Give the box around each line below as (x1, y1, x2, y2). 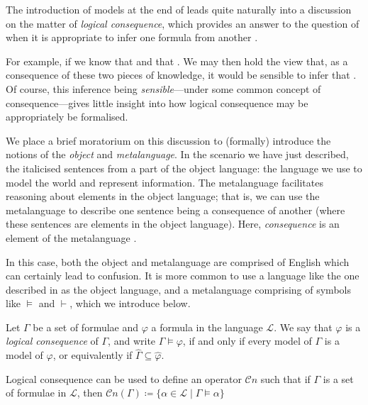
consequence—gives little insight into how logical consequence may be (6, 95, 308, 110)
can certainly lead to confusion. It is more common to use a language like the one (6, 268, 359, 283)
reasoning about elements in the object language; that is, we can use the (6, 189, 320, 204)
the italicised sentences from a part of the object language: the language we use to (6, 160, 362, 175)
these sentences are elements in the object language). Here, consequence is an (6, 216, 340, 231)
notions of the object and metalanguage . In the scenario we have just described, (6, 147, 349, 162)
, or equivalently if (52, 348, 133, 362)
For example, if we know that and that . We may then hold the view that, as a (6, 53, 348, 68)
